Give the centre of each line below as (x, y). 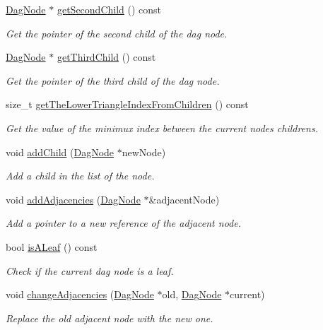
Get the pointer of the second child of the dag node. (117, 33)
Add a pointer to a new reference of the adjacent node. (123, 223)
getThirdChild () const (106, 57)
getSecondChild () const (109, 9)
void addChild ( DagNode (60, 152)
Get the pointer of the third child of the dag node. (113, 80)
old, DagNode (192, 294)
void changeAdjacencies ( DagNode (80, 294)
